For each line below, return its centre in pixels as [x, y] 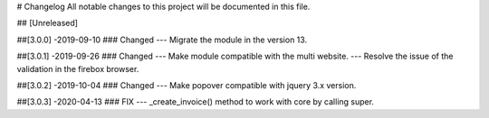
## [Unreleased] [48, 23]
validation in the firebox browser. [78, 68]
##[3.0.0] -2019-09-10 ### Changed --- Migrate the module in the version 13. [162, 40]
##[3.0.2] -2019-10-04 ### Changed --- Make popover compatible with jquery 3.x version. [187, 85]
